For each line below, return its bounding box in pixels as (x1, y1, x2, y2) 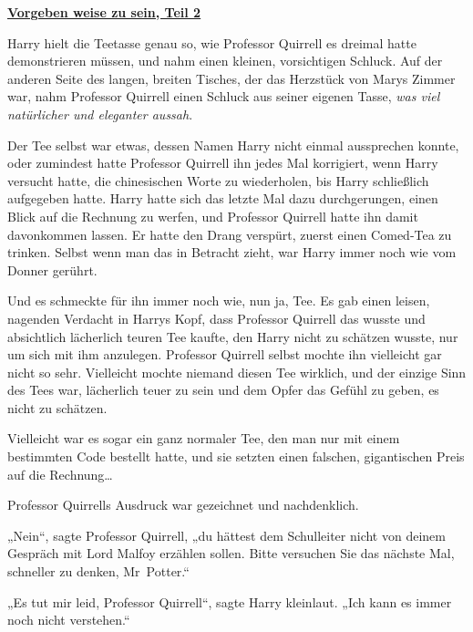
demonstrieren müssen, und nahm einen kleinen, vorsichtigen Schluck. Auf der (7, 51, 443, 70)
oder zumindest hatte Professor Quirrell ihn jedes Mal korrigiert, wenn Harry (7, 153, 438, 172)
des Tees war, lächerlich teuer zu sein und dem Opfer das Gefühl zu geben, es (7, 380, 439, 399)
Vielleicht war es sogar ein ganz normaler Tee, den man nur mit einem (7, 429, 400, 448)
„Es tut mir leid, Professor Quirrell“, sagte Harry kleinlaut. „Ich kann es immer (7, 592, 452, 611)
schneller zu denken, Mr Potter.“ (7, 562, 190, 581)
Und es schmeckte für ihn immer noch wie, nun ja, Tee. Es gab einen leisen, (7, 291, 430, 310)
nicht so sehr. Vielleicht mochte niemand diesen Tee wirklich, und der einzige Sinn (7, 362, 467, 381)
